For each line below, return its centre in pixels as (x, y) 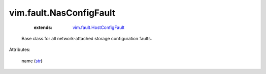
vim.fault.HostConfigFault (99, 27)
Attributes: (20, 49)
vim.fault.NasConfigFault (62, 13)
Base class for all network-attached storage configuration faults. (87, 38)
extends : (43, 27)
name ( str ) (32, 61)
